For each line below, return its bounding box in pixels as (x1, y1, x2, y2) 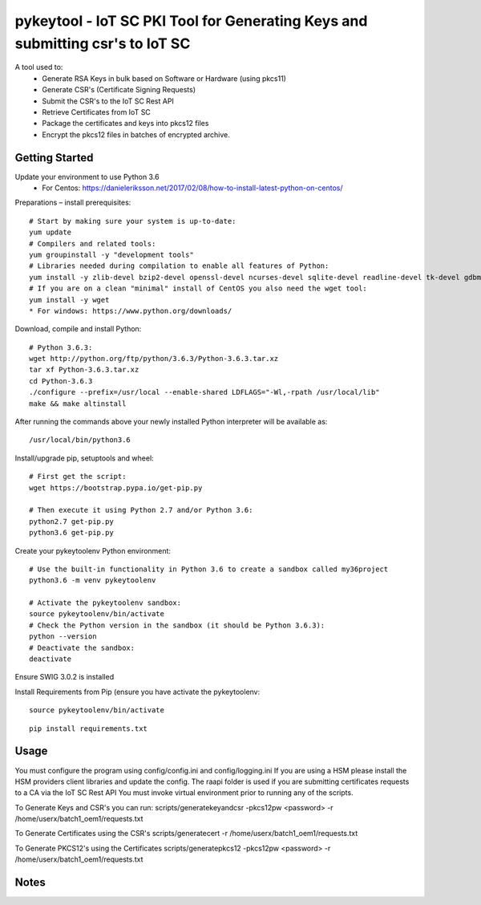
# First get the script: (29, 472, 127, 481)
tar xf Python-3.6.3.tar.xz (29, 365, 139, 375)
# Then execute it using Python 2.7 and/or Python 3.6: (29, 505, 253, 515)
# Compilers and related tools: (29, 239, 156, 248)
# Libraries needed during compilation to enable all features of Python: (29, 262, 329, 270)
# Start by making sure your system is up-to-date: (29, 217, 236, 225)
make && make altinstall (29, 399, 127, 408)
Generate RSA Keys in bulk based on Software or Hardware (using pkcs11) (42, 73, 286, 83)
